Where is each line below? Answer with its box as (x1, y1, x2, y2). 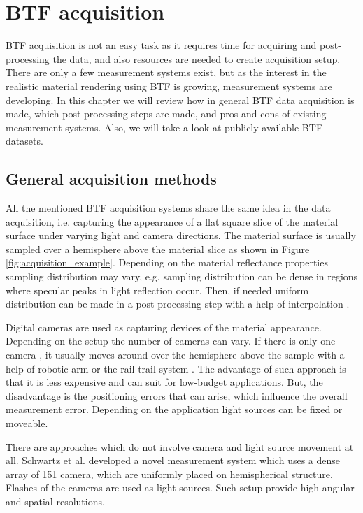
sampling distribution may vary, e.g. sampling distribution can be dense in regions (6, 269, 358, 284)
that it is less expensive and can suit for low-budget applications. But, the (6, 375, 323, 389)
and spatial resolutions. (6, 493, 105, 508)
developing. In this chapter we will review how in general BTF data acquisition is (6, 92, 355, 107)
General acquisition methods (6, 168, 217, 189)
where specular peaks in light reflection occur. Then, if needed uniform (6, 282, 309, 297)
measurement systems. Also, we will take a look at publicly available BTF (6, 120, 323, 134)
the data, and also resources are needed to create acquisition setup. (52, 51, 341, 66)
